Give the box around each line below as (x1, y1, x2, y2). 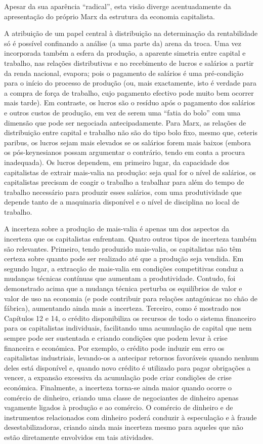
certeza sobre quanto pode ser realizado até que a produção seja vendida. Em (4, 253, 244, 264)
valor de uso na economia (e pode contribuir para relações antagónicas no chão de (4, 293, 257, 303)
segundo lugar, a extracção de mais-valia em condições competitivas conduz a (4, 263, 244, 273)
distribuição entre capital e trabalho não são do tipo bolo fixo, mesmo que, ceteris (4, 127, 257, 138)
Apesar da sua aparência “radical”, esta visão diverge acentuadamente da (4, 1, 231, 11)
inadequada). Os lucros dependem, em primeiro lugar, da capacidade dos (4, 156, 230, 167)
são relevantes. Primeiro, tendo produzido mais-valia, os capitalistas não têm (4, 243, 242, 254)
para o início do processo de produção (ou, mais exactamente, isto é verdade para (4, 77, 257, 88)
